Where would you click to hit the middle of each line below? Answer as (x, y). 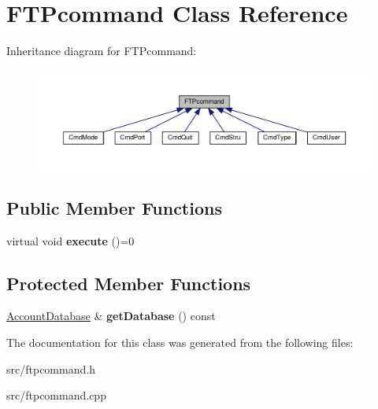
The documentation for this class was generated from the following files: (180, 343)
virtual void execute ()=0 (70, 240)
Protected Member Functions (129, 283)
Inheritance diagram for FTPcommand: (102, 51)
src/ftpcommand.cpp (56, 395)
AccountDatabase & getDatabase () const (111, 316)
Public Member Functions (114, 207)
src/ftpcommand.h (51, 368)
